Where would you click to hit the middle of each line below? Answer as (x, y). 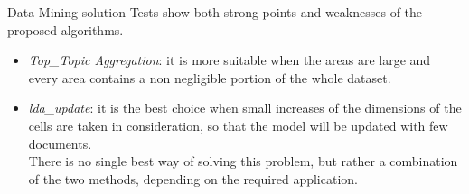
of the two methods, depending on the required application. (193, 178)
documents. (60, 143)
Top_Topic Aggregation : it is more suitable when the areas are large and (230, 60)
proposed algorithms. (66, 29)
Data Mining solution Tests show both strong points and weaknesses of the (215, 12)
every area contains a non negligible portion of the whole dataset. (210, 77)
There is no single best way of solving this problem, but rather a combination (243, 161)
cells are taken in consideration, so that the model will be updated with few (238, 125)
